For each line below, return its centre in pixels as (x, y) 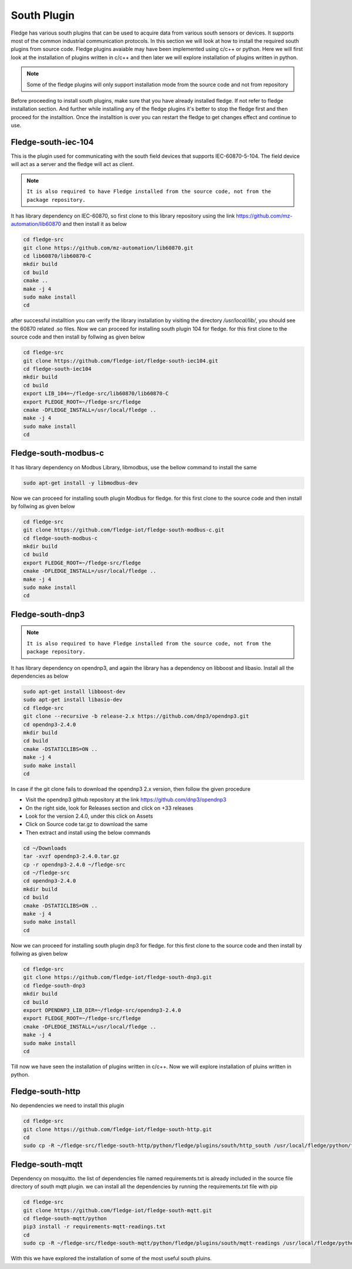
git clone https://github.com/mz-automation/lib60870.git (108, 248)
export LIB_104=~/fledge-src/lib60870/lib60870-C (96, 394)
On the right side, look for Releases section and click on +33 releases (109, 808)
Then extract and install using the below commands (88, 833)
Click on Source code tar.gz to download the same (87, 824)
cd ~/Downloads (45, 848)
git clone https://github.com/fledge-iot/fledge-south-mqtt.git (118, 1210)
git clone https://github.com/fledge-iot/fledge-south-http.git (118, 1129)
